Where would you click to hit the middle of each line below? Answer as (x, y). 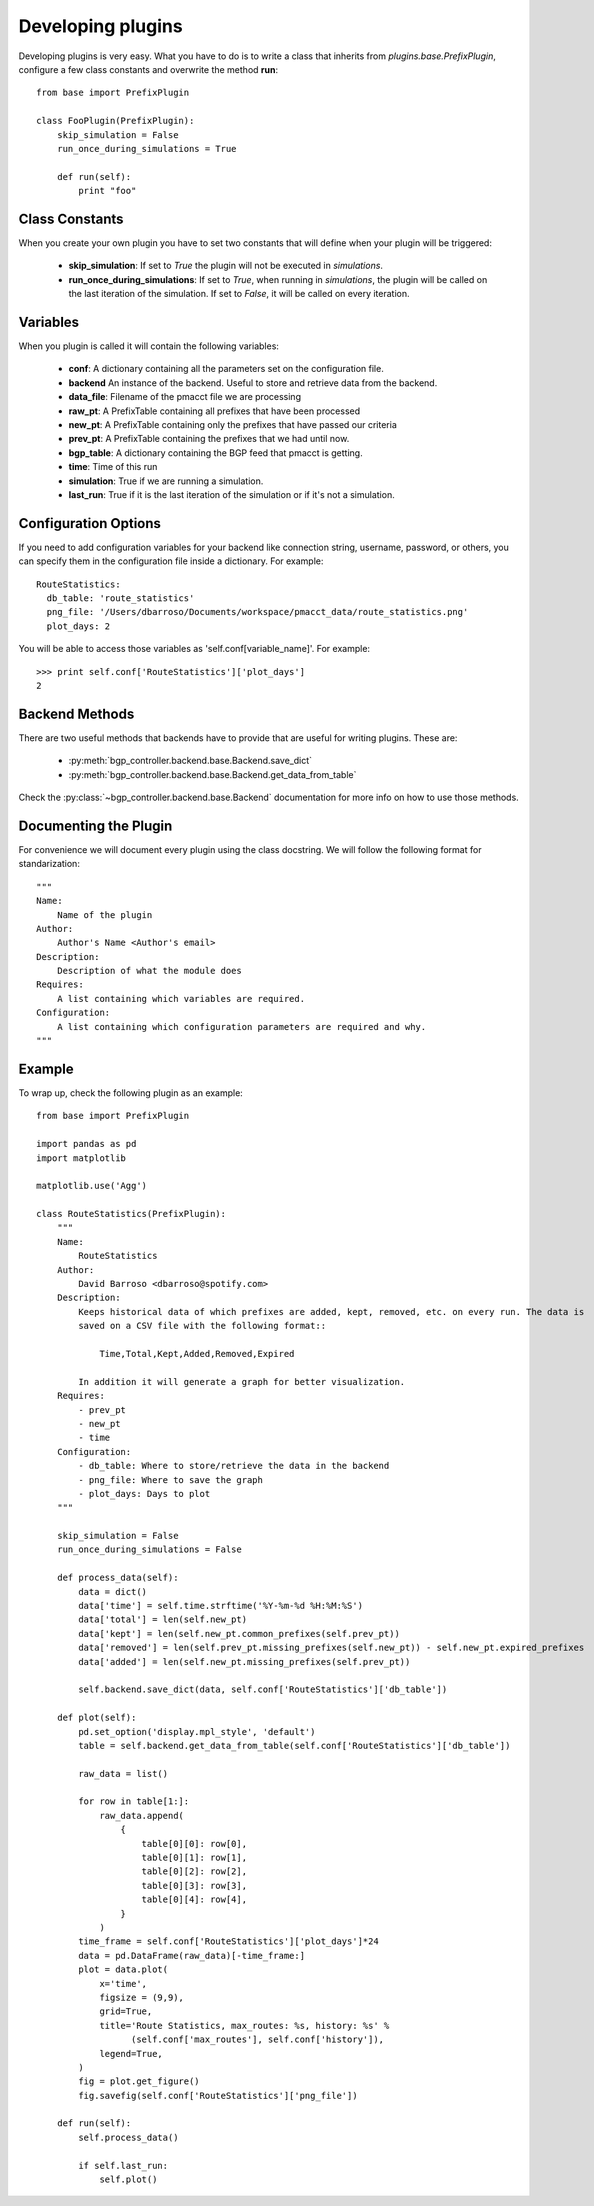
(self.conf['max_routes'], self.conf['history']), (257, 2039)
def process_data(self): (117, 1578)
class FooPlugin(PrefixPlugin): (115, 121)
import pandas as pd (86, 1144)
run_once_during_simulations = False (149, 1549)
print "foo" (107, 191)
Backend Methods (76, 713)
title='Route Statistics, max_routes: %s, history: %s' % (244, 2025)
